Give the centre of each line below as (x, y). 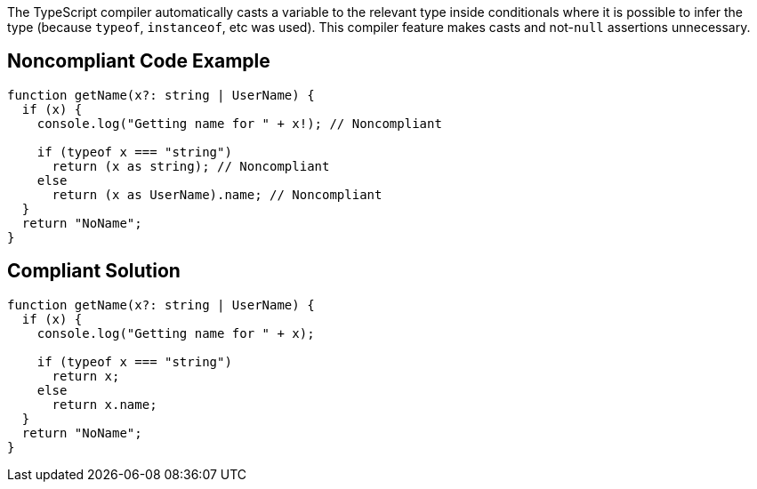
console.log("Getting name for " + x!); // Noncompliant (239, 123)
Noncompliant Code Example (139, 61)
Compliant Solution (94, 271)
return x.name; (105, 404)
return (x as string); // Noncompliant (191, 166)
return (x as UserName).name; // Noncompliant (217, 194)
